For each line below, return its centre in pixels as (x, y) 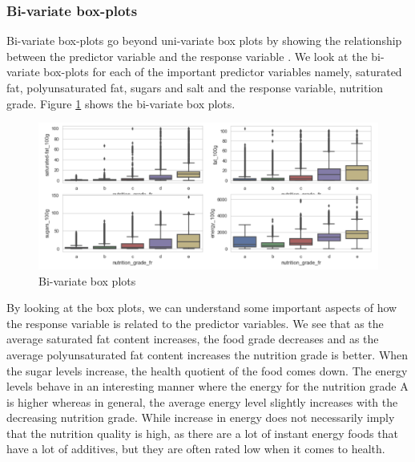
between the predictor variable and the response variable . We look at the (187, 56)
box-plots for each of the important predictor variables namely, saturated (223, 72)
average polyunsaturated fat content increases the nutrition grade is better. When (207, 354)
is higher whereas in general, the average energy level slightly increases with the (202, 401)
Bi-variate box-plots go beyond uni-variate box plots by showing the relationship (204, 41)
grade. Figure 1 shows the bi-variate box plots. (121, 103)
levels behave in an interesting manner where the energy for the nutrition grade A (207, 386)
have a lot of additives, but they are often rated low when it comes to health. (196, 449)
